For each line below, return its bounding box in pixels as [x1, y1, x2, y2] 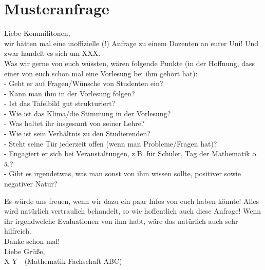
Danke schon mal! [4, 236, 60, 246]
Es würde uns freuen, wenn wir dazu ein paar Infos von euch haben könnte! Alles [4, 195, 259, 206]
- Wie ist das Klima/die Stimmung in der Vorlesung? [4, 108, 171, 118]
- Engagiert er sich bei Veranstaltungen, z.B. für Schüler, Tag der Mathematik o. [4, 148, 258, 159]
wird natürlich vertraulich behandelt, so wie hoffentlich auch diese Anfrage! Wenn [4, 205, 261, 216]
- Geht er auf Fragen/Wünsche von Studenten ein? [4, 78, 163, 89]
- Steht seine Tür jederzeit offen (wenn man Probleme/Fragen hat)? [4, 138, 217, 149]
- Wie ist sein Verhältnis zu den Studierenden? [4, 128, 150, 139]
